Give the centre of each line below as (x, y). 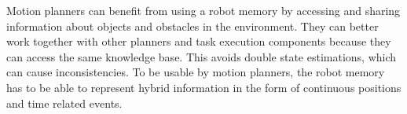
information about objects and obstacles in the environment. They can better (192, 26)
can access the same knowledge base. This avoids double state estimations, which (202, 56)
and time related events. (64, 103)
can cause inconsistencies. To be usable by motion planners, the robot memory (196, 72)
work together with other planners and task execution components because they (199, 41)
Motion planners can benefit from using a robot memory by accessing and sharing (203, 10)
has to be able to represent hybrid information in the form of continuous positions (204, 87)
